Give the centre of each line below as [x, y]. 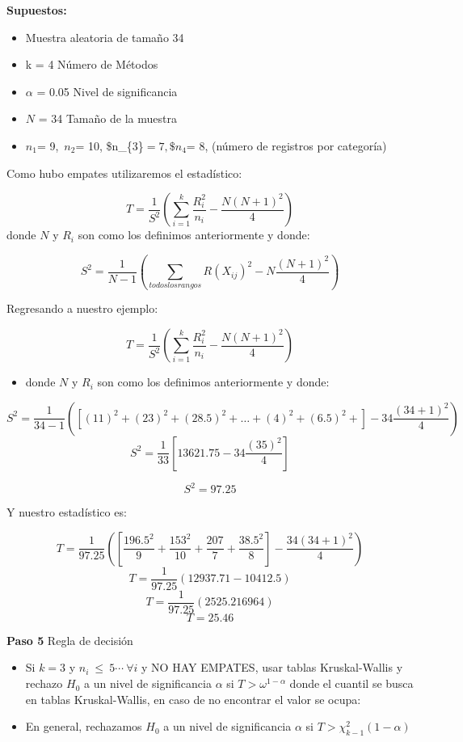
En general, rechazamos [84, 726]
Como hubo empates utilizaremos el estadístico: [124, 173]
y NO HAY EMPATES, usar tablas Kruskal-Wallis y [272, 667]
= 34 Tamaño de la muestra [107, 118]
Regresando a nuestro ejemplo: [82, 308]
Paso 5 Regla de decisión [70, 640]
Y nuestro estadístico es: [67, 512]
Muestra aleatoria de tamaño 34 [105, 37]
